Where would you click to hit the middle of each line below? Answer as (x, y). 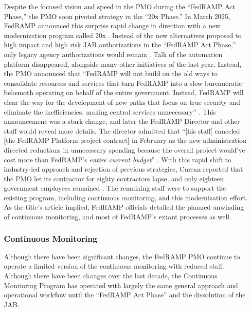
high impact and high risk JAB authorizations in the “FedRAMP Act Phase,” (120, 45)
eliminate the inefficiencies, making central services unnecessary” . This (110, 111)
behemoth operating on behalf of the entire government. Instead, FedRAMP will (124, 92)
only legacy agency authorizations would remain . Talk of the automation (113, 54)
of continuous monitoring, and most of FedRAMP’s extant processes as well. (118, 217)
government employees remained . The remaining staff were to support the (115, 188)
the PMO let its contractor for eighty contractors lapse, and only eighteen (114, 178)
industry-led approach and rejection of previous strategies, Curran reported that (124, 169)
